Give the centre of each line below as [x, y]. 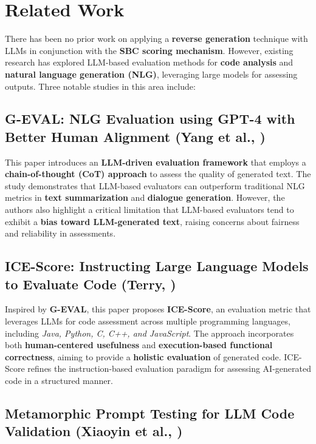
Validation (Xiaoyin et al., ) [94, 431]
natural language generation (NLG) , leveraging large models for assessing [151, 74]
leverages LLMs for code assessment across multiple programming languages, [148, 321]
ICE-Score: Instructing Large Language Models [157, 266]
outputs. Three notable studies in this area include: [100, 86]
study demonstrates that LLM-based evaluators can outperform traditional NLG [155, 185]
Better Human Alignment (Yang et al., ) [135, 136]
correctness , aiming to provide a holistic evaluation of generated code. [143, 356]
